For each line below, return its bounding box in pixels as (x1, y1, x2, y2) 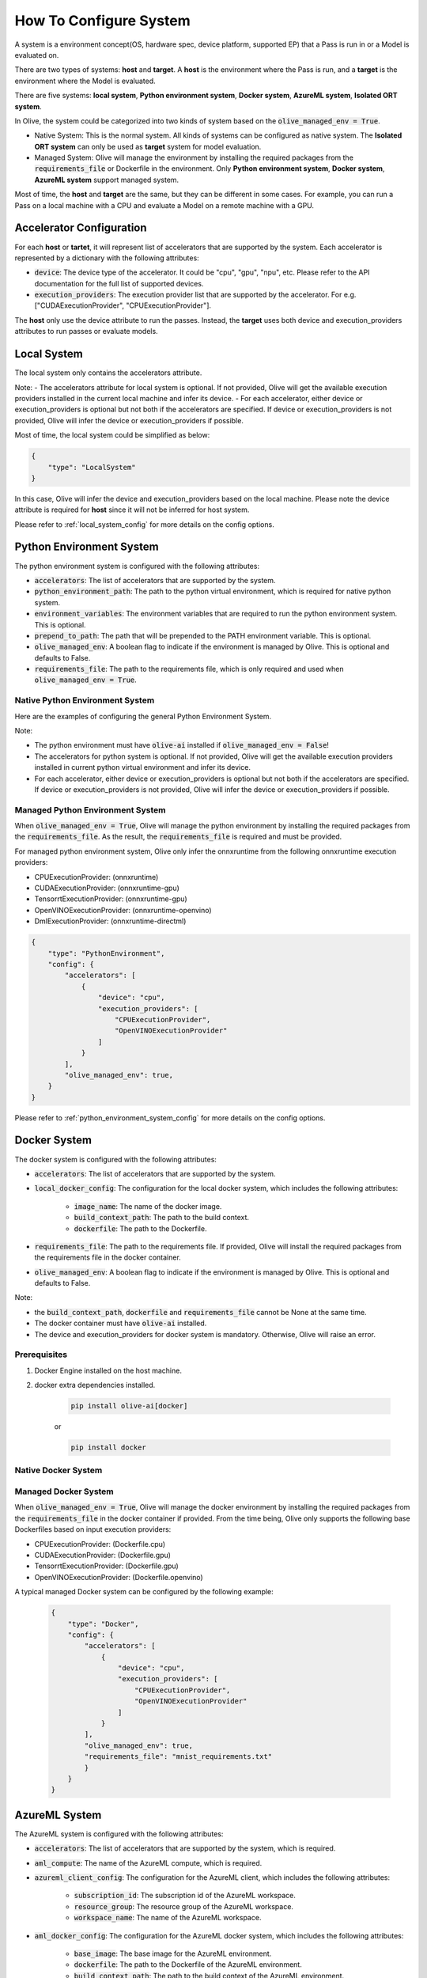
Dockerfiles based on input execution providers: (14, 1525, 172, 1534)
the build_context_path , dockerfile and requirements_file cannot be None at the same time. (34, 1307, 367, 1317)
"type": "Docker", (67, 1619, 139, 1628)
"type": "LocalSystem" (47, 463, 136, 472)
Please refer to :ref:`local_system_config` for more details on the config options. (14, 519, 274, 529)
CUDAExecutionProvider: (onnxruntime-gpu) (34, 883, 179, 893)
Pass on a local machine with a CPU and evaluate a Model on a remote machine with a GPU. (14, 200, 315, 210)
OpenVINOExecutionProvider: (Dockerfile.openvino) (34, 1572, 203, 1582)
